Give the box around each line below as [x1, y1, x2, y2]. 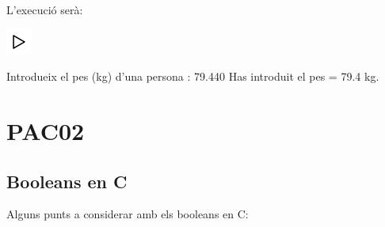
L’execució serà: [6, 2, 83, 17]
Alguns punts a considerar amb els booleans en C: [6, 206, 249, 222]
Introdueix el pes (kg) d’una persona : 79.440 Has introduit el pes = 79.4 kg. [6, 68, 379, 85]
